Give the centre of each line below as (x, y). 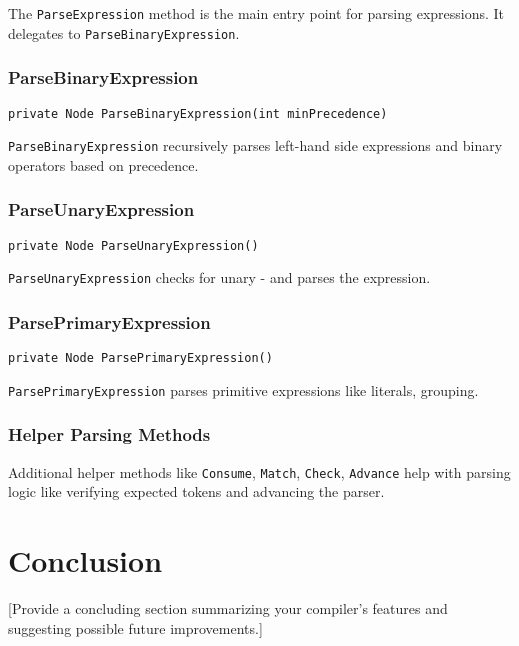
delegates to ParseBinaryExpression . (124, 32)
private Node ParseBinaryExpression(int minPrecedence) (198, 113)
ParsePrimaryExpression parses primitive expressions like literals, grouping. (243, 389)
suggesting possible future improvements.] (135, 627)
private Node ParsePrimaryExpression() (140, 358)
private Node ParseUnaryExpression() (133, 245)
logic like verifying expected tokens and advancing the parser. (196, 491)
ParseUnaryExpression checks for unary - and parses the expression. (219, 277)
